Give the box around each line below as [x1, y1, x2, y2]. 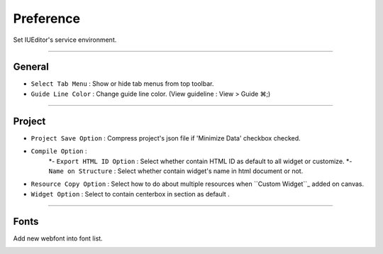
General [13, 61, 50, 73]
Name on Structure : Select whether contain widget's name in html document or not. [48, 167, 304, 175]
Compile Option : [30, 147, 87, 155]
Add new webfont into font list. [13, 234, 103, 243]
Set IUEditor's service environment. [13, 35, 117, 44]
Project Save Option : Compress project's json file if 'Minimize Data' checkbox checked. [30, 133, 301, 142]
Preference [13, 11, 81, 26]
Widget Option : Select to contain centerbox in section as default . [30, 189, 230, 198]
